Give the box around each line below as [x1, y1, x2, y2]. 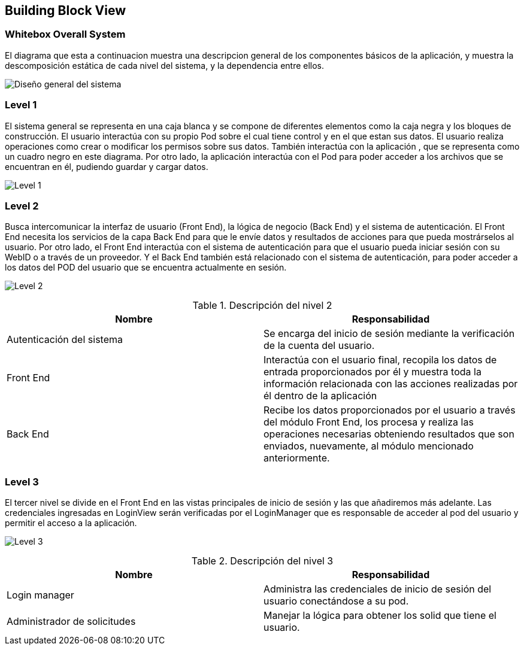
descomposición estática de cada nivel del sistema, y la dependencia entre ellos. [5, 60, 325, 71]
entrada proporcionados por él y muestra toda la [263, 366, 481, 378]
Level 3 [5, 475, 39, 488]
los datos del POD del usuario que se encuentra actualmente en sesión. [5, 262, 287, 273]
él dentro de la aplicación [263, 390, 377, 402]
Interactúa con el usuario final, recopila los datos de [263, 354, 497, 366]
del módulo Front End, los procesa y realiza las [263, 416, 474, 429]
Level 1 [5, 99, 37, 111]
